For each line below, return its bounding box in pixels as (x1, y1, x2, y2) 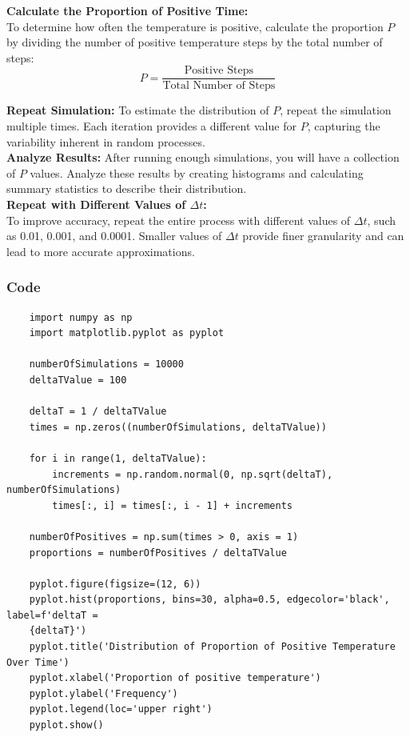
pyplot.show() (29, 719, 104, 731)
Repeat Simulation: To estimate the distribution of (6, 102, 269, 118)
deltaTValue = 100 (29, 374, 127, 386)
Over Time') (6, 656, 70, 668)
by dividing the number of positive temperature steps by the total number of (6, 34, 383, 50)
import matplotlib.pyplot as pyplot (29, 327, 225, 339)
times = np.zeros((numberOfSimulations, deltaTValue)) (29, 421, 327, 433)
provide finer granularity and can (242, 227, 404, 244)
